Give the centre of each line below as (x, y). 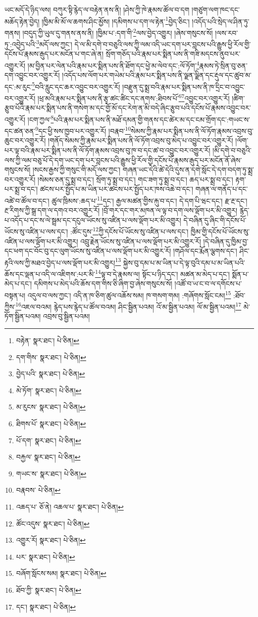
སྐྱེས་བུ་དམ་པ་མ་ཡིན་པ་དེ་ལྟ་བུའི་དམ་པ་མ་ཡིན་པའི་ (184, 262)
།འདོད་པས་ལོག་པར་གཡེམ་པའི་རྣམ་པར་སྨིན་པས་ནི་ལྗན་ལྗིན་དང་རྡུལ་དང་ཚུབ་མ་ (157, 75)
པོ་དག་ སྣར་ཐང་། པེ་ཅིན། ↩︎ (49, 440)
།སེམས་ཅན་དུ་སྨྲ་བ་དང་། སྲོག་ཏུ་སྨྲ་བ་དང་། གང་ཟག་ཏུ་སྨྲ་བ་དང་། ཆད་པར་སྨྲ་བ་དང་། (135, 179)
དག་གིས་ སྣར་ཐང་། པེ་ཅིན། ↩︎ (51, 357)
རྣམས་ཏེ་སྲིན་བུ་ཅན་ (223, 65)
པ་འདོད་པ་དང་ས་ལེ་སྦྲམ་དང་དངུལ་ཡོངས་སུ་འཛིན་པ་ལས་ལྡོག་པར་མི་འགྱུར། (93, 220)
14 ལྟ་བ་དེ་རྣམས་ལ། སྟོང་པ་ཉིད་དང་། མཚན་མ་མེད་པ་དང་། (162, 273)
